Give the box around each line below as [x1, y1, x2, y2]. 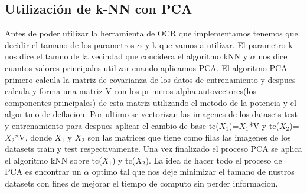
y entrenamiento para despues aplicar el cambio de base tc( [5, 119, 219, 131]
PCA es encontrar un [5, 165, 81, 178]
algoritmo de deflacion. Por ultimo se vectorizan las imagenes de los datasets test [5, 108, 298, 120]
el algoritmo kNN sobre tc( [5, 154, 102, 166]
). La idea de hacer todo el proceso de [145, 154, 282, 166]
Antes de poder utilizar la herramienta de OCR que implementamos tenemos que [5, 27, 298, 39]
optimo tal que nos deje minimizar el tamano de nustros [92, 165, 295, 178]
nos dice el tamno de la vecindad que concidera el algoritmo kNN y [5, 50, 248, 62]
